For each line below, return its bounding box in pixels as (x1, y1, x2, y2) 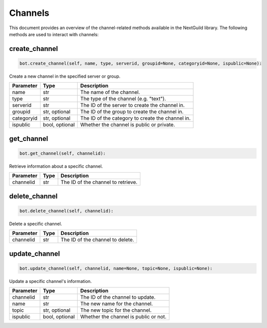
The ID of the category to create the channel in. (80, 115, 191, 122)
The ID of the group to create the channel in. (80, 108, 184, 115)
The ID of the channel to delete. (60, 236, 134, 243)
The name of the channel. (80, 89, 140, 96)
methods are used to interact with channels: (9, 31, 99, 37)
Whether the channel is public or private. (80, 121, 176, 128)
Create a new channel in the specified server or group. (9, 73, 121, 79)
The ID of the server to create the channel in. (80, 102, 185, 109)
